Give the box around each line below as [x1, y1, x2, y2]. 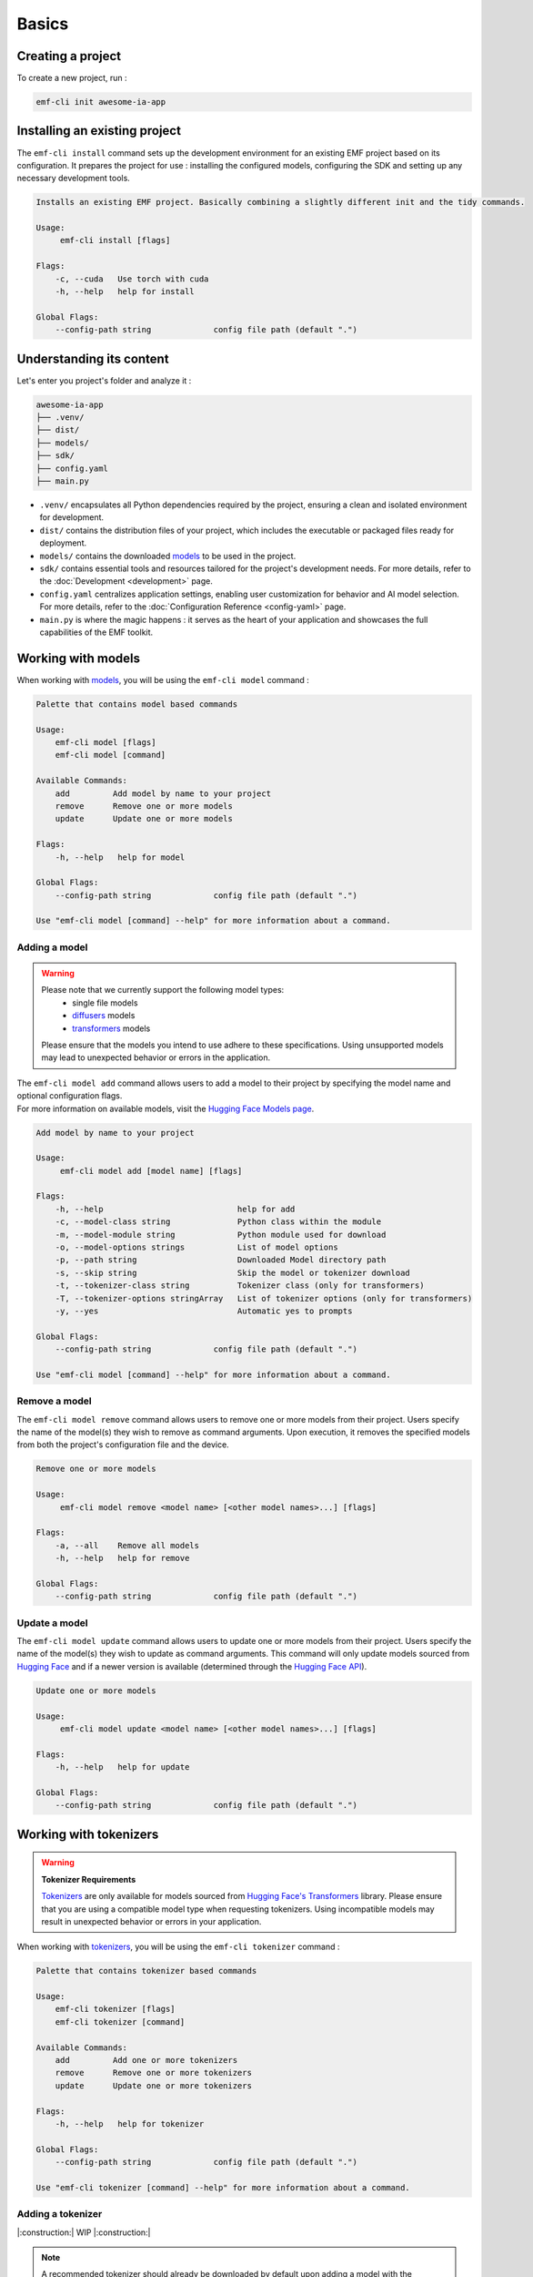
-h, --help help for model [55, 852, 186, 863]
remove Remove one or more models [55, 801, 234, 811]
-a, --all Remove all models [55, 1540, 200, 1550]
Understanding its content [16, 351, 169, 366]
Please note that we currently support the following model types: [41, 985, 285, 996]
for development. [39, 512, 105, 523]
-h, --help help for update [55, 1762, 190, 1772]
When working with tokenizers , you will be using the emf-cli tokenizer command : [16, 1941, 340, 1953]
